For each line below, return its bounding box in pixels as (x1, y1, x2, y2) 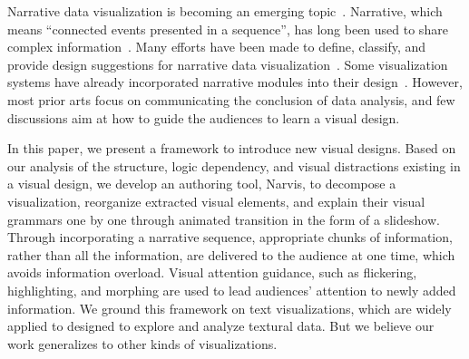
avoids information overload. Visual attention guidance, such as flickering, (7, 263, 417, 282)
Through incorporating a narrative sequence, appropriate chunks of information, (7, 228, 453, 247)
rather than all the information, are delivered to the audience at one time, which (7, 245, 455, 264)
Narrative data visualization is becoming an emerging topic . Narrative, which (7, 2, 443, 20)
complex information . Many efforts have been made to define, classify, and (7, 37, 426, 56)
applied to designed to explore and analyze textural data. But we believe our (7, 316, 435, 335)
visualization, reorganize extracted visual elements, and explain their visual (7, 191, 425, 210)
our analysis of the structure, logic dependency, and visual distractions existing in (7, 156, 461, 175)
